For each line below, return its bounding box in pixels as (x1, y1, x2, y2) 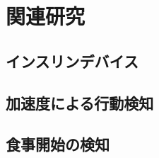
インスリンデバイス (6, 50, 139, 72)
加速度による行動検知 (6, 91, 154, 113)
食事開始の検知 (6, 133, 110, 155)
